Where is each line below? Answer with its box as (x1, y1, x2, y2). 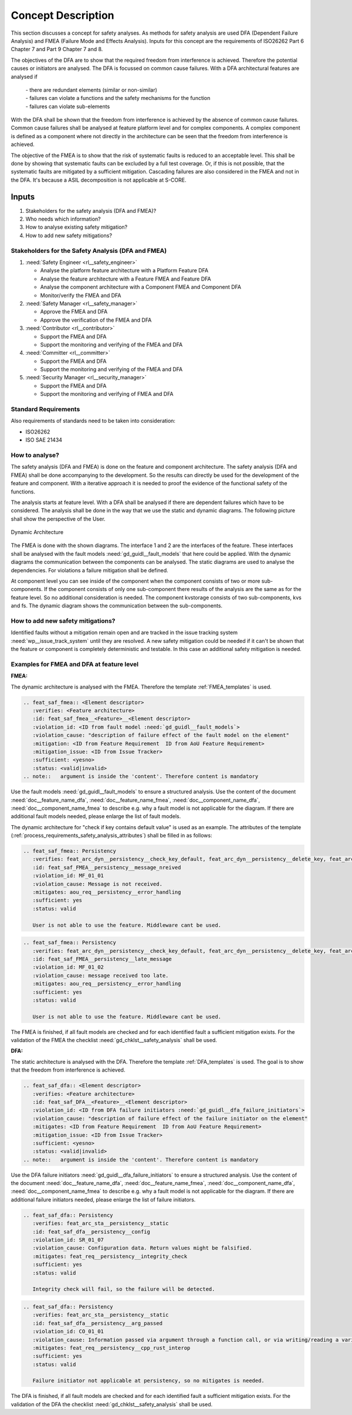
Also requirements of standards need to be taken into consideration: (11, 418, 176, 425)
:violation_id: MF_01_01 (32, 872, 104, 879)
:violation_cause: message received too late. (32, 972, 169, 979)
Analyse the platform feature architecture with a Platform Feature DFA (40, 267, 208, 274)
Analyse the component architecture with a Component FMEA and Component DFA (40, 283, 242, 291)
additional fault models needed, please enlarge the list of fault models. (11, 813, 181, 820)
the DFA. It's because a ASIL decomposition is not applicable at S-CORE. (11, 176, 187, 183)
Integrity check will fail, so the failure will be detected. (32, 1286, 215, 1293)
